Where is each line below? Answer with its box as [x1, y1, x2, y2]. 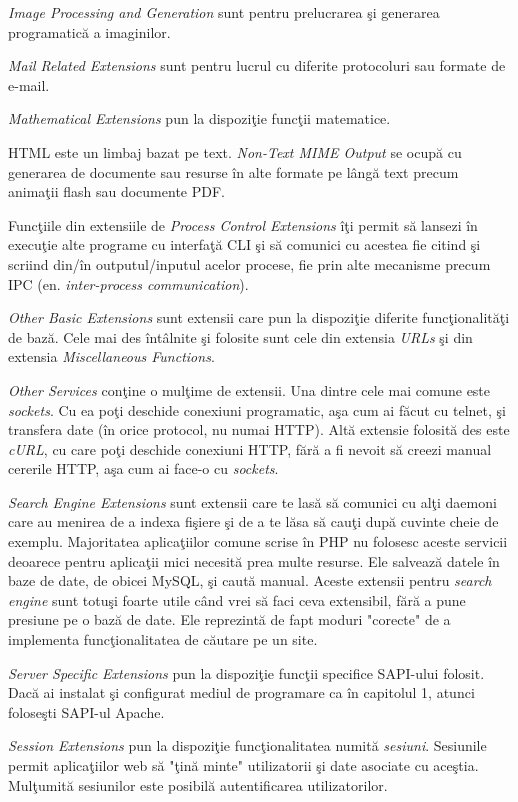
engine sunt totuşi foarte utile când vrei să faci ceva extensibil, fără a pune [8, 589, 466, 610]
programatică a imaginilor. [8, 21, 171, 42]
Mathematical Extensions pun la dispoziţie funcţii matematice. [8, 108, 391, 129]
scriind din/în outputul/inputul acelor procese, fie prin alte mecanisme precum [8, 253, 491, 274]
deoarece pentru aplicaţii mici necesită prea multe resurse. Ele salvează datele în [8, 550, 500, 571]
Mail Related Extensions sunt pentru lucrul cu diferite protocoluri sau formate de [8, 55, 506, 76]
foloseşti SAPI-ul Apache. [8, 701, 165, 722]
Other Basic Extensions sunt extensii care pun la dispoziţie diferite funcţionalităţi [8, 307, 510, 328]
